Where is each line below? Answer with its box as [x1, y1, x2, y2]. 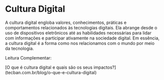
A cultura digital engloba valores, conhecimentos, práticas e [5, 20, 127, 25]
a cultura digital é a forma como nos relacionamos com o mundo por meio [5, 40, 155, 46]
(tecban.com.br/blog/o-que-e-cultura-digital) [5, 69, 97, 75]
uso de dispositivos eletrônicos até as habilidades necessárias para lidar [5, 30, 152, 36]
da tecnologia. [5, 45, 34, 51]
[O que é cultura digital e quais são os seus [5, 64, 93, 70]
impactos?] [93, 64, 116, 70]
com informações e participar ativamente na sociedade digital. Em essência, [5, 35, 160, 41]
